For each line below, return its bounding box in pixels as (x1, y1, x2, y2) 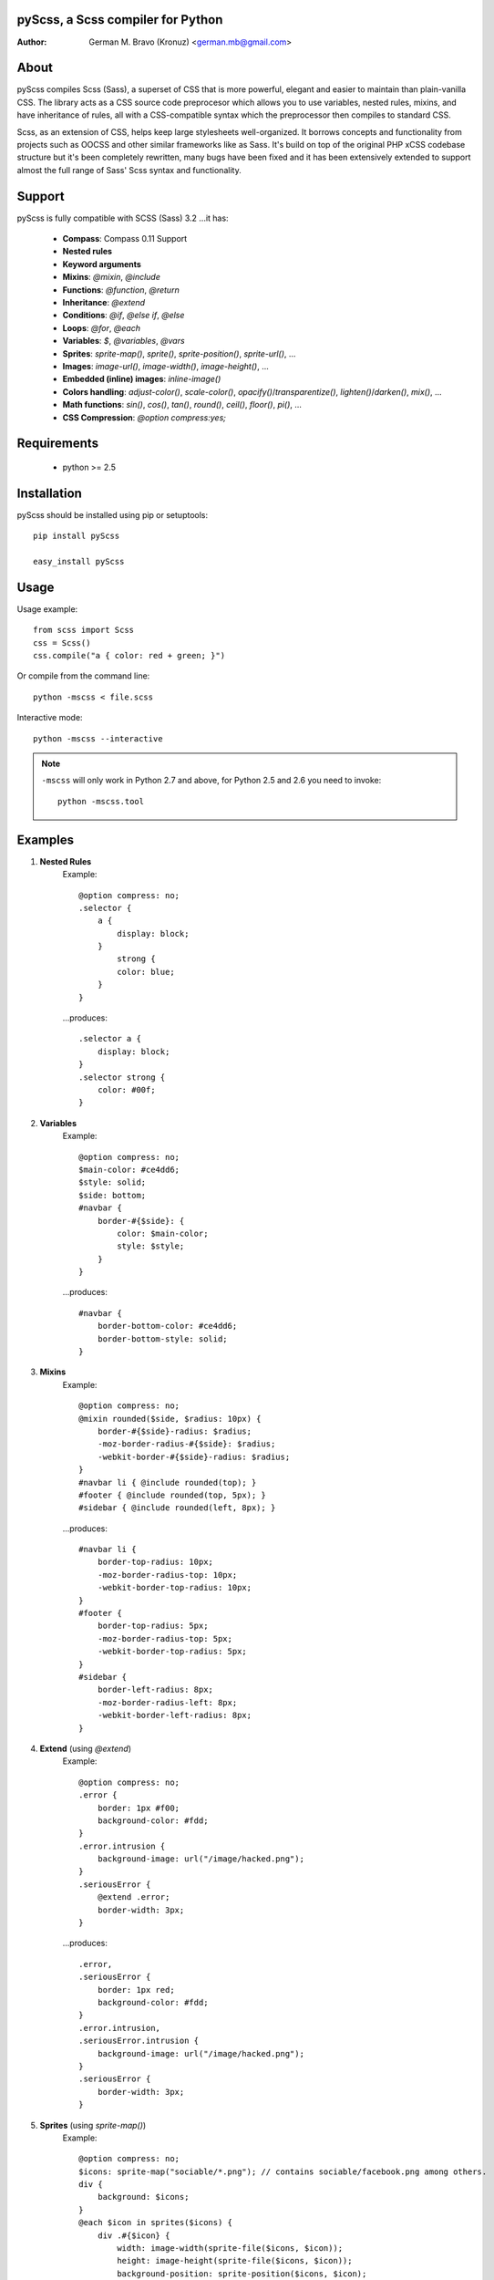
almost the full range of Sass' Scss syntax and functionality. (16, 164, 242, 175)
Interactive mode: (16, 712, 83, 723)
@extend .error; (97, 1892, 170, 1902)
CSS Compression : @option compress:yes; (62, 411, 227, 423)
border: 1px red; (97, 1985, 175, 1995)
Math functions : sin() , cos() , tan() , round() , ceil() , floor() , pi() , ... (62, 399, 303, 410)
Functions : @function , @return (62, 284, 180, 295)
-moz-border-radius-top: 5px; (97, 1633, 232, 1643)
